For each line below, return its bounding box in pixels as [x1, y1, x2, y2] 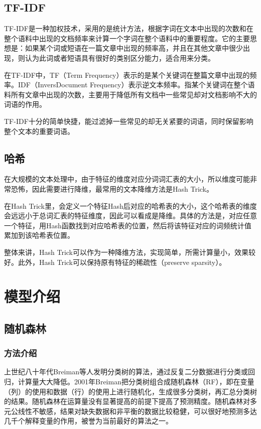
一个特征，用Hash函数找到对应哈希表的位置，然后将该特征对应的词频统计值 [4, 220, 251, 230]
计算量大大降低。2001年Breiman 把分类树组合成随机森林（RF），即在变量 [18, 376, 254, 387]
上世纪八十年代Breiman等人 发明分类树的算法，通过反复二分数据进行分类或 [4, 366, 248, 377]
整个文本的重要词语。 [4, 125, 74, 136]
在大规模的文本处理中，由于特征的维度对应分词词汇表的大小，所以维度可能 [4, 174, 250, 184]
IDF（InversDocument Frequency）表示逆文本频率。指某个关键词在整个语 [18, 79, 255, 90]
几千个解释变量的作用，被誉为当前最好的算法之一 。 [4, 415, 173, 426]
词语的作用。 [4, 99, 46, 109]
